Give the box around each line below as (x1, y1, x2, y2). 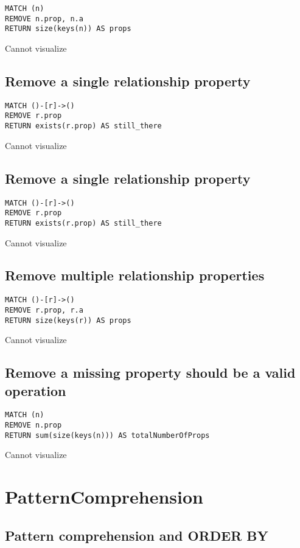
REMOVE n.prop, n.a (5, 14, 83, 23)
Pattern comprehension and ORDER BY (5, 525, 268, 544)
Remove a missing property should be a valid (5, 363, 296, 382)
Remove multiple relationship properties (5, 266, 265, 285)
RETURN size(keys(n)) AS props (5, 24, 131, 33)
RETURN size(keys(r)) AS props (5, 316, 131, 325)
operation (5, 381, 66, 400)
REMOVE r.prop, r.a (5, 305, 83, 314)
